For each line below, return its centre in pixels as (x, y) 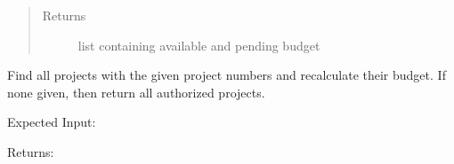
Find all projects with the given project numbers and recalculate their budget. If (227, 75)
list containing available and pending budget (199, 45)
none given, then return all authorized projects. (136, 92)
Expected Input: (52, 122)
